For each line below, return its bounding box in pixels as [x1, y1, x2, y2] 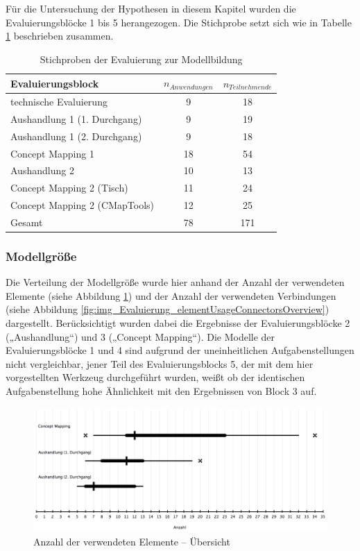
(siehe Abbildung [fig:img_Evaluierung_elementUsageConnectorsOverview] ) [6, 302, 329, 316]
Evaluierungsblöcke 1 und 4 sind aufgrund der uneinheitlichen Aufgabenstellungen [6, 343, 354, 357]
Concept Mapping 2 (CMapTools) [10, 198, 154, 212]
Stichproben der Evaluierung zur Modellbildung [40, 51, 243, 66]
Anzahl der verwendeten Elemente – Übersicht [33, 534, 230, 548]
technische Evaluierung [10, 94, 108, 109]
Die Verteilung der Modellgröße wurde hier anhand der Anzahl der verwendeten [6, 275, 345, 289]
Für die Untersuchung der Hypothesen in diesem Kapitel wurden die [6, 1, 296, 15]
